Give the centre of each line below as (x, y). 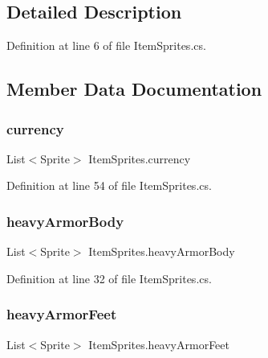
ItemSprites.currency (140, 158)
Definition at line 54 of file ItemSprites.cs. (109, 185)
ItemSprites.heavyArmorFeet (159, 344)
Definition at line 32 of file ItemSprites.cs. (109, 278)
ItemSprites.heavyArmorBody (162, 251)
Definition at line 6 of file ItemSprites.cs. (106, 45)
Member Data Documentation (134, 89)
